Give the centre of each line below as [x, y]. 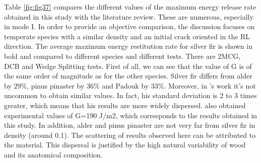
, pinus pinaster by [56, 85]
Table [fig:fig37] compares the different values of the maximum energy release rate [130, 7]
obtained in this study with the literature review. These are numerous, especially [129, 16]
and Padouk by [125, 85]
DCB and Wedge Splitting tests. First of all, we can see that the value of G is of [128, 66]
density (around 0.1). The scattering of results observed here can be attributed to [130, 135]
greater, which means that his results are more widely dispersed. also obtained [125, 105]
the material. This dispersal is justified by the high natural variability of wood [125, 145]
